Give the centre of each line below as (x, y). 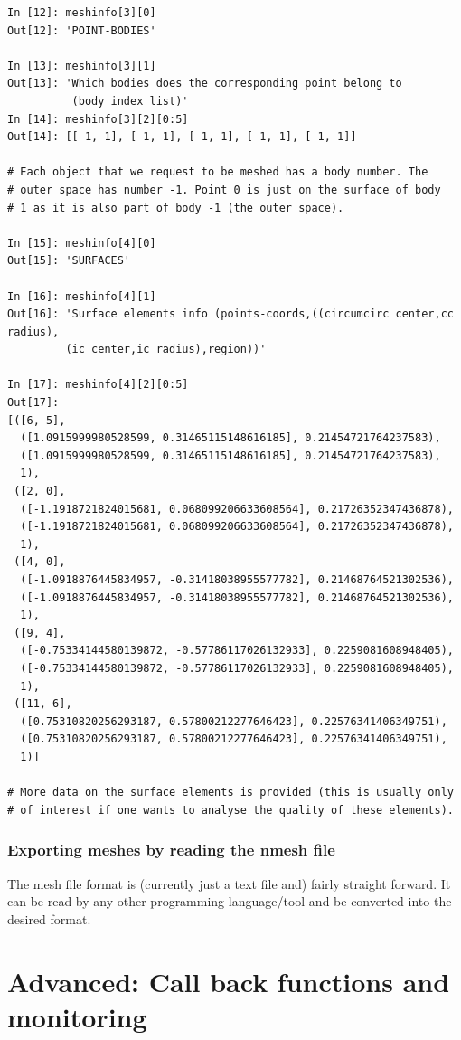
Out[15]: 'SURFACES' (69, 261)
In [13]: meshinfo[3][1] (82, 66)
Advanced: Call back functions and (229, 981)
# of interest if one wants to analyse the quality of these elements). (230, 810)
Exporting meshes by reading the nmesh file (171, 850)
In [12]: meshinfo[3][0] (82, 13)
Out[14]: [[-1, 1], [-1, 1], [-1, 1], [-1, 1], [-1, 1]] (182, 137)
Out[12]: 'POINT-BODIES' (82, 30)
